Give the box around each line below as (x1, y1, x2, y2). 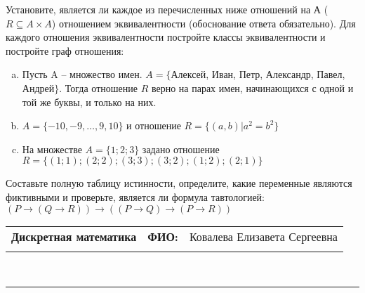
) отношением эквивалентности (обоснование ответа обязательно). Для (51, 15, 356, 30)
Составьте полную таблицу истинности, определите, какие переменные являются (6, 176, 352, 190)
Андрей (22, 80, 55, 95)
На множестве (22, 141, 82, 156)
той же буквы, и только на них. (22, 94, 157, 109)
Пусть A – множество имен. (22, 67, 142, 82)
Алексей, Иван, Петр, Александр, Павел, (171, 67, 345, 82)
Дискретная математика (11, 228, 137, 245)
